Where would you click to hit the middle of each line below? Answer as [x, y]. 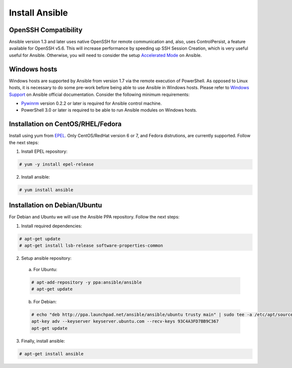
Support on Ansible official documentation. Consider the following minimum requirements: [99, 94]
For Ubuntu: [45, 269]
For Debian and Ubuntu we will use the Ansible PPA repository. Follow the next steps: [94, 217]
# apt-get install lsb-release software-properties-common [91, 246]
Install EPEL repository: [44, 151]
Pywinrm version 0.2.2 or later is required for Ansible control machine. [91, 103]
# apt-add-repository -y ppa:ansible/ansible [87, 282]
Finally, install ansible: [43, 341]
